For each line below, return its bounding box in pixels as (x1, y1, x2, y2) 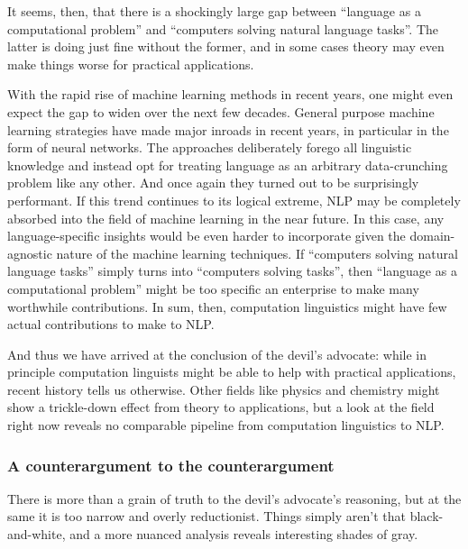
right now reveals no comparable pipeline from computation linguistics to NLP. (7, 416, 445, 435)
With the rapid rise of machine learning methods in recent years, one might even (7, 85, 454, 104)
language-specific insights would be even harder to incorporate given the (7, 226, 406, 245)
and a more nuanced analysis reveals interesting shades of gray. (69, 525, 418, 544)
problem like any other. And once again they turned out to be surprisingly (7, 173, 419, 192)
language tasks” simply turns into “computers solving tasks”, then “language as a (7, 261, 457, 280)
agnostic (7, 243, 52, 262)
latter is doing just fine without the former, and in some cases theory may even (7, 37, 445, 56)
